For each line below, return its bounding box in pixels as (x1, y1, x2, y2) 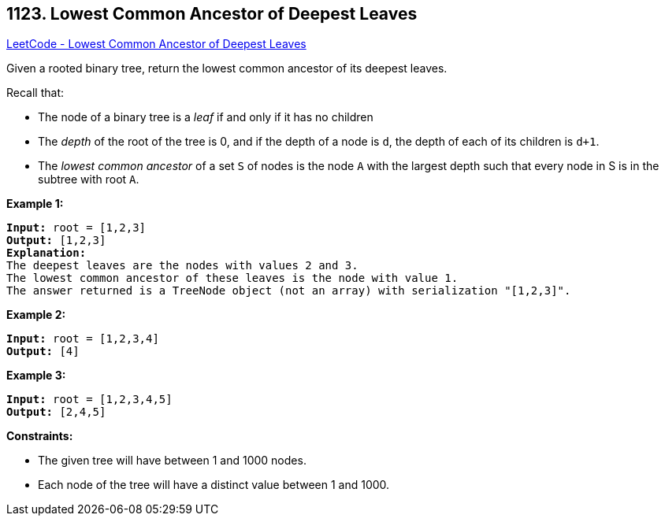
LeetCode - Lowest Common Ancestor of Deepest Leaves (6, 37, 306, 51)
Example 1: (6, 197, 64, 211)
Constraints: (6, 429, 73, 443)
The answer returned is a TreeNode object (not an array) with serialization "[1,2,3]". (6, 284, 571, 298)
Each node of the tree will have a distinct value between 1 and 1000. (38, 478, 390, 492)
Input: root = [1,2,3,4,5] (6, 393, 173, 406)
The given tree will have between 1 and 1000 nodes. (38, 454, 306, 468)
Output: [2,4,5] (6, 405, 106, 419)
